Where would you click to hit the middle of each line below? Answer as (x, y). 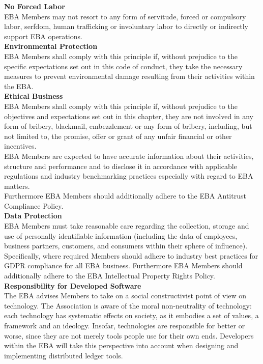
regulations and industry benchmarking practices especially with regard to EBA (129, 176)
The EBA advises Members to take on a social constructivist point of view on (125, 296)
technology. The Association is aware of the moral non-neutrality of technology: (128, 305)
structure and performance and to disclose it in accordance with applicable (121, 166)
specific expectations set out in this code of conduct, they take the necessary (123, 66)
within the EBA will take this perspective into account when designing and (121, 345)
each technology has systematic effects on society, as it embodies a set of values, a (131, 315)
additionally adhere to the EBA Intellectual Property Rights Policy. (110, 276)
